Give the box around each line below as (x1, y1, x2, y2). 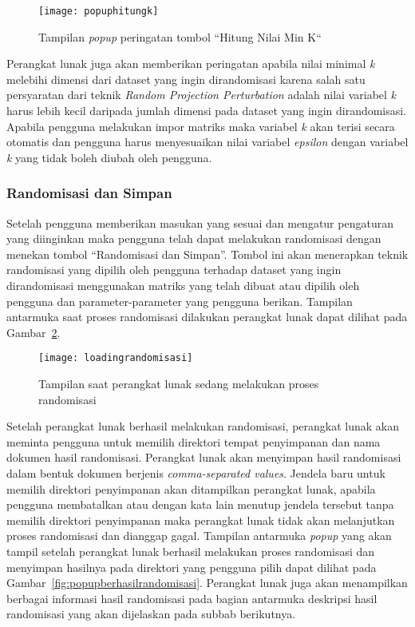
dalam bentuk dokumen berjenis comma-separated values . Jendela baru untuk (6, 465, 385, 481)
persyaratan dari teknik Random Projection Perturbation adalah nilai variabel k (6, 86, 397, 103)
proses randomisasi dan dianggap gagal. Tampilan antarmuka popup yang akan (6, 527, 392, 544)
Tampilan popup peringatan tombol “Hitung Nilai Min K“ (38, 28, 322, 45)
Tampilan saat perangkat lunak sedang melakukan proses (38, 375, 319, 392)
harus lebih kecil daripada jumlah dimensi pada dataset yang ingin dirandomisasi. (6, 102, 407, 119)
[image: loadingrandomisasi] (38, 352, 193, 364)
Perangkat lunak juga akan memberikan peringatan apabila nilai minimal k (6, 55, 375, 72)
